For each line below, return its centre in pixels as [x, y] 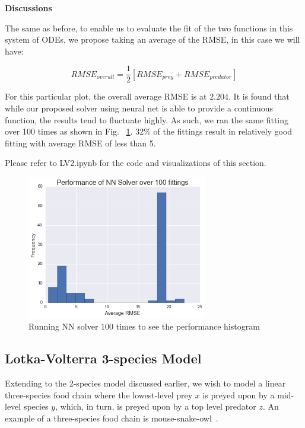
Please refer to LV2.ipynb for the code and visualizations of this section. [136, 163]
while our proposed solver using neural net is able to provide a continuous [139, 108]
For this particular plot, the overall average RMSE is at [106, 96]
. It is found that [259, 96]
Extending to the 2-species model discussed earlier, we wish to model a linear [145, 383]
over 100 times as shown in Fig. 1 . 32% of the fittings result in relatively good [149, 131]
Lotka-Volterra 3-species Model [103, 358]
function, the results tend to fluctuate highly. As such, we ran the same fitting [147, 119]
